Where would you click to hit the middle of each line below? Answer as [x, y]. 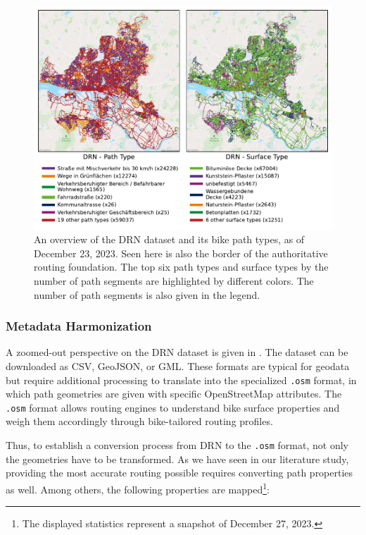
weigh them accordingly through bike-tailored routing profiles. [139, 421]
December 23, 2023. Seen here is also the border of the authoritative [181, 253]
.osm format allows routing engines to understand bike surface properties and [173, 407]
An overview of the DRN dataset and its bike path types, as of [169, 239]
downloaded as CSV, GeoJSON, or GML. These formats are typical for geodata [178, 365]
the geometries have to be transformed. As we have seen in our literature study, [177, 459]
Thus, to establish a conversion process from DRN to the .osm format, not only [177, 445]
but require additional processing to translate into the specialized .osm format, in [181, 380]
